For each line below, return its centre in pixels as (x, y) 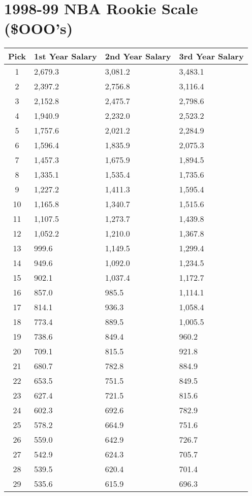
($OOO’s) (39, 28)
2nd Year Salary (138, 56)
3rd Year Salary (211, 56)
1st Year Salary (66, 56)
